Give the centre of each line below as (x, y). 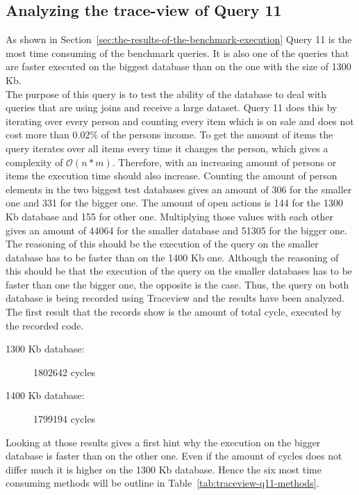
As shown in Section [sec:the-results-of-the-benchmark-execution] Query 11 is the (179, 39)
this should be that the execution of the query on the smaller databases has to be (179, 271)
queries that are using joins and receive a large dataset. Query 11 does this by (172, 107)
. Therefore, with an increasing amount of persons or (224, 162)
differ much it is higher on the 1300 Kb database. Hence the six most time (164, 469)
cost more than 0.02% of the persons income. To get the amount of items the (169, 135)
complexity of (34, 162)
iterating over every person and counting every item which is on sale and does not (180, 121)
